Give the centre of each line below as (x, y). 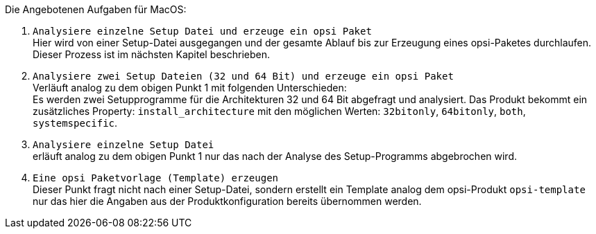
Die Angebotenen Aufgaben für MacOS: (96, 9)
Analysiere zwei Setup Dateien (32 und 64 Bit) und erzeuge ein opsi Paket (243, 76)
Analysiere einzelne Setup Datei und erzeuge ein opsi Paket (202, 31)
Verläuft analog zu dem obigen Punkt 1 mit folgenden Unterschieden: (190, 88)
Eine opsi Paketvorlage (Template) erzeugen (156, 178)
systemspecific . (75, 123)
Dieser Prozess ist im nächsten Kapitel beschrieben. (152, 54)
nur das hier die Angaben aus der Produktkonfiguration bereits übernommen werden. (227, 201)
